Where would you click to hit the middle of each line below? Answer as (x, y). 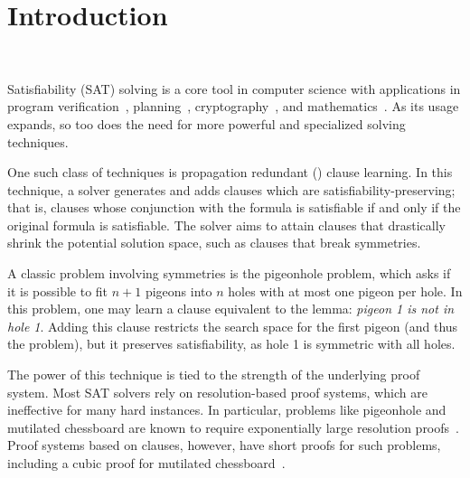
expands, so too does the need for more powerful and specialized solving (207, 123)
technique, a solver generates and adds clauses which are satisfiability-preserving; (231, 189)
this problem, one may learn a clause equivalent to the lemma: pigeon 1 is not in (231, 309)
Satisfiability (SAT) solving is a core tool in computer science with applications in (234, 88)
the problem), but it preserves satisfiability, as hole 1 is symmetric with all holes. (231, 344)
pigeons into (179, 291)
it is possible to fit (58, 291)
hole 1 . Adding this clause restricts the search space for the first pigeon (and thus (233, 326)
